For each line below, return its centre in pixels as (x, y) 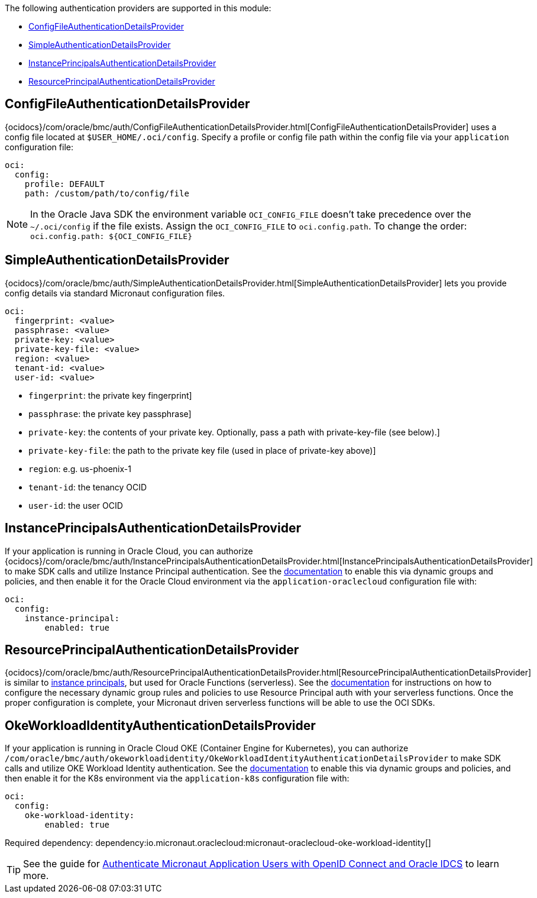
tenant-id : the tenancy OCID (88, 487)
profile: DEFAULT (64, 184)
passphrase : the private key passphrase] (110, 414)
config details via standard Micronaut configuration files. (115, 293)
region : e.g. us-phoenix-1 (80, 469)
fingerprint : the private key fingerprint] (110, 395)
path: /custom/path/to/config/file (107, 193)
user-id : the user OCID (76, 505)
